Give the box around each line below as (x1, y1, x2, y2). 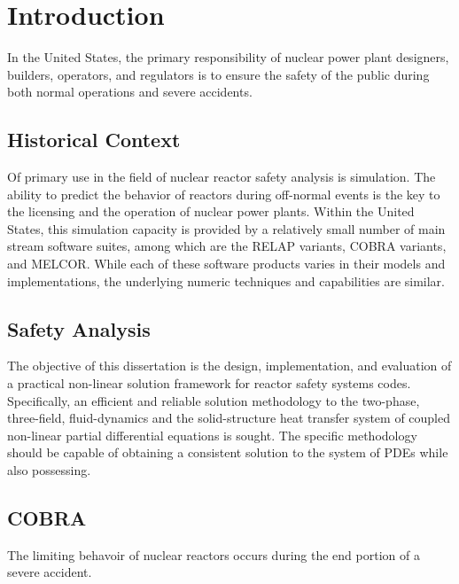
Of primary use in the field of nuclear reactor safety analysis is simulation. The (7, 167, 436, 186)
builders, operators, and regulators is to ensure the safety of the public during (7, 65, 430, 83)
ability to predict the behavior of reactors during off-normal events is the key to (7, 184, 440, 203)
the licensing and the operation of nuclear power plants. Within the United (7, 202, 415, 221)
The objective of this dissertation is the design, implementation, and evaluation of (7, 356, 452, 375)
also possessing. (7, 461, 91, 479)
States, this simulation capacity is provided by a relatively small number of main (7, 219, 446, 237)
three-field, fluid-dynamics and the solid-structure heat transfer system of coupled (7, 409, 451, 427)
